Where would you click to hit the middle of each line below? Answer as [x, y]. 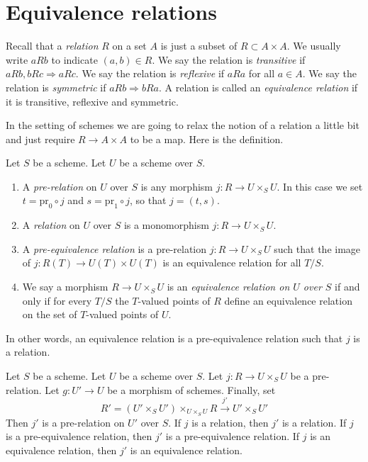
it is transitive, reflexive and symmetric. [92, 101]
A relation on [51, 225]
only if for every [57, 300]
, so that [148, 200]
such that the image [317, 248]
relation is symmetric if [56, 87]
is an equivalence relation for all [232, 263]
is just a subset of [199, 46]
